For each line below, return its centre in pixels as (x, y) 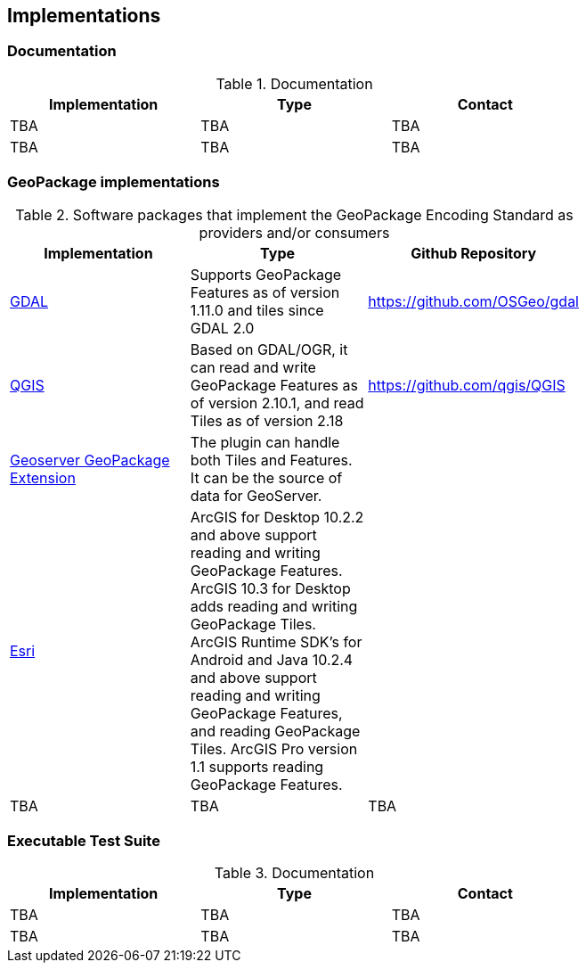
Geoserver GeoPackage (90, 460)
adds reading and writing (274, 606)
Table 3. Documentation (294, 873)
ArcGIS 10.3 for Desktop (270, 588)
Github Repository (474, 253)
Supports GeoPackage (266, 274)
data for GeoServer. (256, 495)
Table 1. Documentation (294, 83)
